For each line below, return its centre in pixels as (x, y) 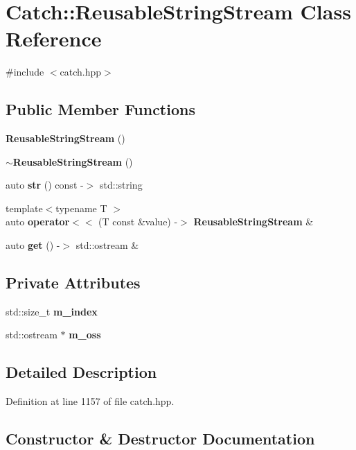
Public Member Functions (100, 109)
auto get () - (33, 245)
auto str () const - (45, 185)
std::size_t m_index (52, 311)
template (24, 208)
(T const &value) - (138, 222)
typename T (81, 208)
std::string (121, 185)
